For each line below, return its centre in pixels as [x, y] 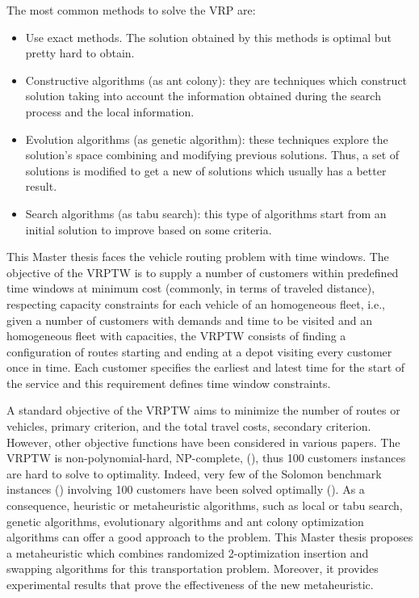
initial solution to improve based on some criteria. [149, 229]
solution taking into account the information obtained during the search [203, 96]
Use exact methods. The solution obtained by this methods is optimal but [208, 37]
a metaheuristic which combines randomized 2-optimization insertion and [188, 552]
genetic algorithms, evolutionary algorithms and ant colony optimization [185, 521]
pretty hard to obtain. [80, 53]
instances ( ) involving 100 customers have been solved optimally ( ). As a [186, 489]
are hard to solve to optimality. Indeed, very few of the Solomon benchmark [194, 473]
